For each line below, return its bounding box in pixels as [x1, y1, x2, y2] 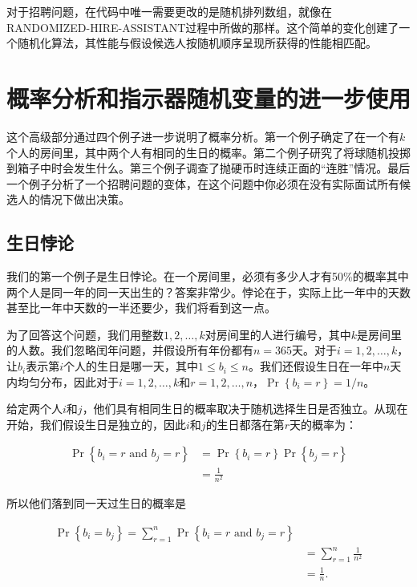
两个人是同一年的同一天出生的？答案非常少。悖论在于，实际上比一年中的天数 [6, 283, 411, 300]
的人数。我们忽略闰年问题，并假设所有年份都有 [6, 342, 253, 358]
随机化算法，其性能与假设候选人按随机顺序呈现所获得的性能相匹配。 [17, 34, 377, 51]
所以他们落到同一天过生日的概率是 [6, 495, 186, 512]
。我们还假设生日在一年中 [248, 358, 383, 374]
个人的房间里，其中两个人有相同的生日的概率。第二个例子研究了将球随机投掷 [6, 144, 411, 160]
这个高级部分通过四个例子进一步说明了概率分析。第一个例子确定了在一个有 [6, 128, 399, 144]
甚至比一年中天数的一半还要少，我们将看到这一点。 [6, 299, 276, 316]
